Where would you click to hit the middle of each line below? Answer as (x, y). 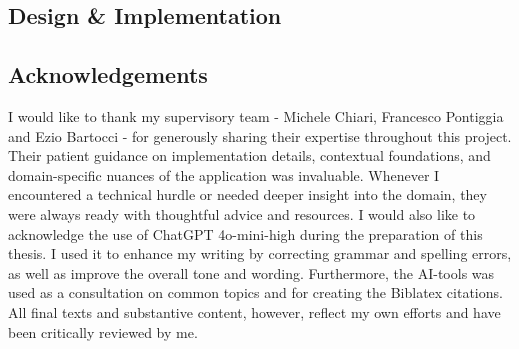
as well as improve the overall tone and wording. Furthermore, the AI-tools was (251, 272)
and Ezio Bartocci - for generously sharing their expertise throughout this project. (260, 135)
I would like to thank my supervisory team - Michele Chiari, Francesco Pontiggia (256, 115)
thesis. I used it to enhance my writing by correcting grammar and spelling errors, (260, 253)
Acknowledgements (108, 74)
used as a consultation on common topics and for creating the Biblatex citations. (255, 292)
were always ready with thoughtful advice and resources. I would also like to (242, 213)
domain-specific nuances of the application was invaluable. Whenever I (224, 174)
